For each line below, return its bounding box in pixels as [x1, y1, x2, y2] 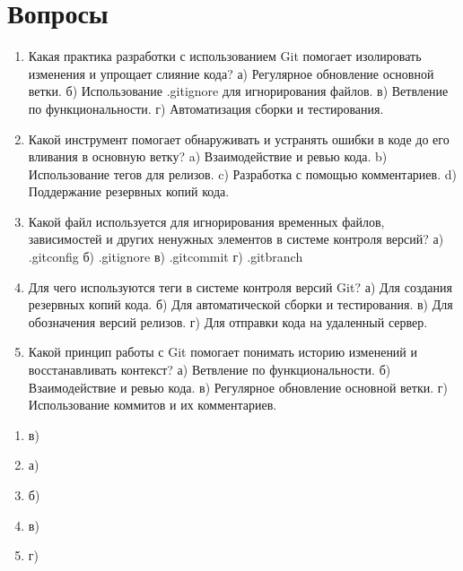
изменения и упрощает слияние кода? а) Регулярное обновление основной [28, 64, 434, 82]
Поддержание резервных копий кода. [28, 182, 230, 201]
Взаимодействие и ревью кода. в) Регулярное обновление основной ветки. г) [28, 377, 448, 396]
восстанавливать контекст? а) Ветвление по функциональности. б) [28, 360, 391, 379]
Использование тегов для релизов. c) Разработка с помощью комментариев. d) [28, 164, 457, 183]
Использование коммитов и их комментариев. [28, 395, 277, 414]
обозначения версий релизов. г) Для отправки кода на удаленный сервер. [28, 312, 428, 331]
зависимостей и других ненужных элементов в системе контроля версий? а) [28, 229, 444, 248]
